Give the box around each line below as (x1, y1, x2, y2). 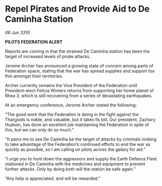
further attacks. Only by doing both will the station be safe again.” (5, 166, 136, 172)
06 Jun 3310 (5, 29, 30, 35)
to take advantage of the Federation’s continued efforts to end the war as (5, 141, 151, 147)
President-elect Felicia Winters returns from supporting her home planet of (5, 87, 154, 93)
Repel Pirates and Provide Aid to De (5, 3, 150, 14)
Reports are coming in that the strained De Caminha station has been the (5, 48, 150, 54)
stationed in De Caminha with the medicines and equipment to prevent (5, 161, 145, 167)
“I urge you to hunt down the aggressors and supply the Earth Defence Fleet (5, 156, 157, 161)
